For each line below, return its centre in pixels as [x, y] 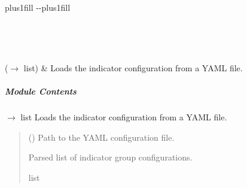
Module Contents [41, 91]
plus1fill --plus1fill [38, 7]
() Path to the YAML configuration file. [101, 137]
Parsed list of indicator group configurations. [110, 157]
